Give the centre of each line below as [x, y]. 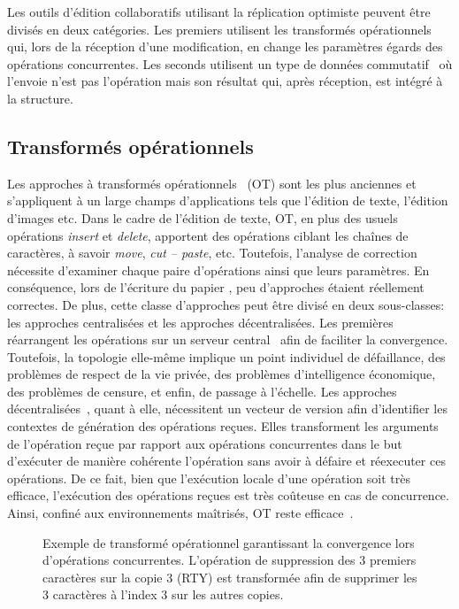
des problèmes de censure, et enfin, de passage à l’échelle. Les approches [202, 391]
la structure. [40, 98]
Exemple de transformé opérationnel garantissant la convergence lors [229, 542]
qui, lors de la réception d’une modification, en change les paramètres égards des [225, 46]
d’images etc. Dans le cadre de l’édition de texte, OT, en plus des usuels [203, 217]
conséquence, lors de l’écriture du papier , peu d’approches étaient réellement [216, 287]
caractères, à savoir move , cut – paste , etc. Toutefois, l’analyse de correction [212, 253]
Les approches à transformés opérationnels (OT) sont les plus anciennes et [212, 183]
